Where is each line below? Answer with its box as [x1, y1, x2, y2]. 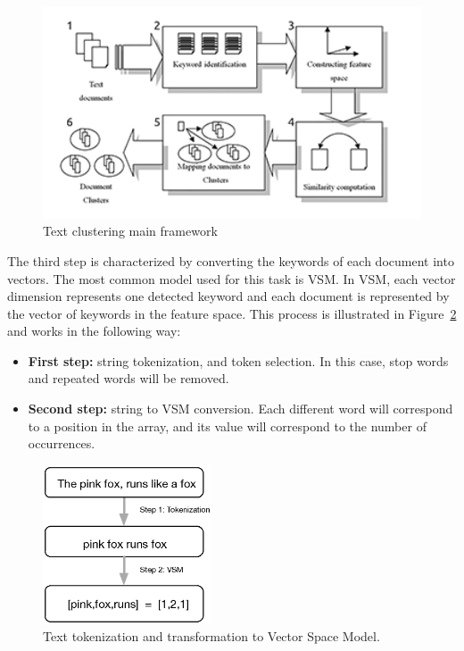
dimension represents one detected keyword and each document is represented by [7, 287, 450, 305]
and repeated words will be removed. [28, 369, 229, 388]
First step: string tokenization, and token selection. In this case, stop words [28, 351, 449, 370]
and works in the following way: [7, 321, 181, 340]
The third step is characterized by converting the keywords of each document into [7, 251, 454, 270]
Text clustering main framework [43, 221, 218, 240]
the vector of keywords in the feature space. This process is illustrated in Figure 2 [7, 304, 457, 322]
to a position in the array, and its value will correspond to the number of [28, 416, 427, 435]
